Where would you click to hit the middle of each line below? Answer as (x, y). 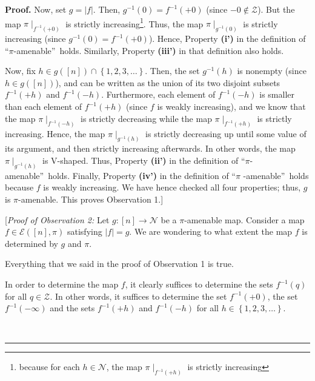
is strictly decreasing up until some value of (226, 133)
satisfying (85, 231)
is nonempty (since (272, 71)
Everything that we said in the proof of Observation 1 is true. (119, 264)
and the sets (72, 308)
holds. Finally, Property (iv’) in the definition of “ (142, 175)
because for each (49, 367)
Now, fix (20, 71)
